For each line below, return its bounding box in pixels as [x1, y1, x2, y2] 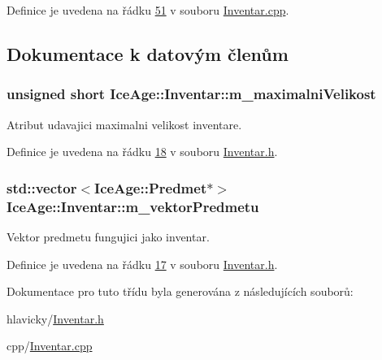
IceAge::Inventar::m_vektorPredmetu [7, 196, 259, 216]
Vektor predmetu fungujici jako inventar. [7, 228, 210, 245]
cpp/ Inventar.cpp [7, 337, 93, 354]
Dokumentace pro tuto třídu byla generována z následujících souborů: [7, 283, 354, 300]
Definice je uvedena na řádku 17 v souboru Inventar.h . [7, 255, 278, 272]
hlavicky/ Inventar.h [7, 310, 104, 327]
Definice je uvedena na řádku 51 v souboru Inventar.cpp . [7, 2, 289, 18]
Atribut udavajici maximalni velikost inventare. [7, 115, 242, 132]
